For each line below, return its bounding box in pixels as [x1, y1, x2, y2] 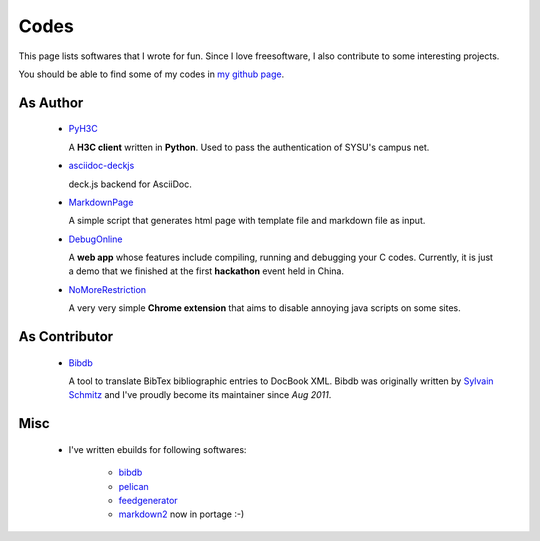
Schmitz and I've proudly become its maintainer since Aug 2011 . [68, 389, 332, 401]
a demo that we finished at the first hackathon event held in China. [68, 265, 345, 277]
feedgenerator [118, 495, 179, 507]
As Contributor [18, 328, 114, 345]
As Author [18, 94, 84, 111]
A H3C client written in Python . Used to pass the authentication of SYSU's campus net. [68, 141, 430, 153]
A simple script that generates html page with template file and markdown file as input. [68, 215, 426, 227]
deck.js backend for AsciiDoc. [68, 178, 192, 190]
